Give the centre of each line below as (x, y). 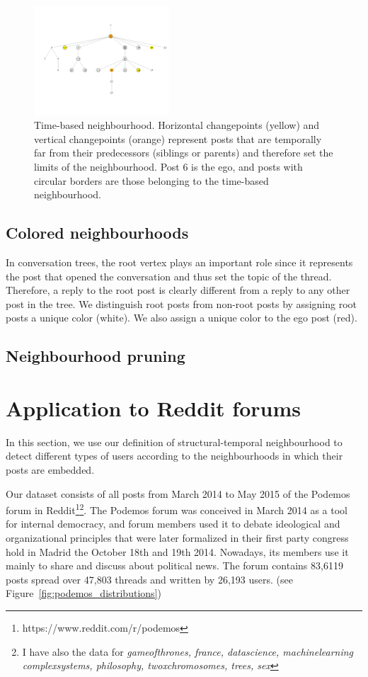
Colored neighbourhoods (97, 233)
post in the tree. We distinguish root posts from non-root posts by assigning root (181, 303)
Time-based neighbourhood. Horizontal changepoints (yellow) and (177, 125)
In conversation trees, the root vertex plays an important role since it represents (179, 262)
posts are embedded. (50, 470)
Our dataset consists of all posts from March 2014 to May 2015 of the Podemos (178, 493)
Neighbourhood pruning (96, 356)
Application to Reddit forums (153, 408)
